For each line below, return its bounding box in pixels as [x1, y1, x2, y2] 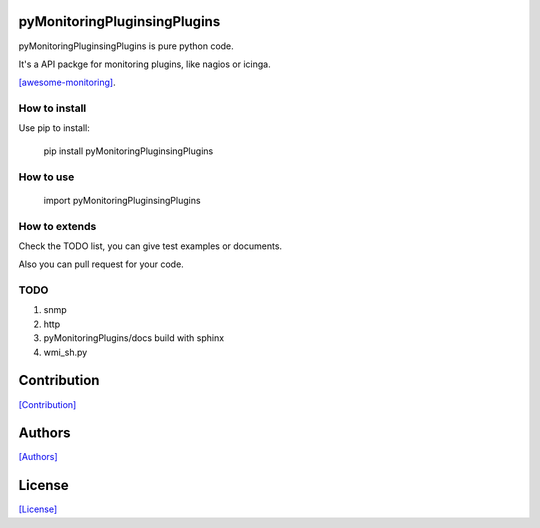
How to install [18, 101, 87, 115]
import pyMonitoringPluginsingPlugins [43, 194, 201, 206]
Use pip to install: [18, 122, 90, 134]
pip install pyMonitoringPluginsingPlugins [43, 145, 214, 157]
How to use [18, 170, 75, 184]
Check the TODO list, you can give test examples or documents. [18, 240, 283, 252]
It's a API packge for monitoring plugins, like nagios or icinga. [18, 58, 271, 70]
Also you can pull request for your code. [18, 258, 184, 270]
